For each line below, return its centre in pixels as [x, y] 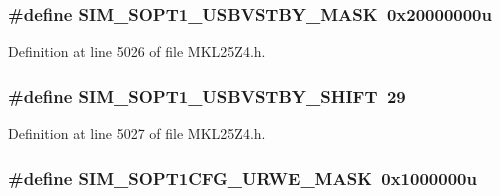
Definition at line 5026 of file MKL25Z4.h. [137, 51]
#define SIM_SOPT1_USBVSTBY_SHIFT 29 [207, 95]
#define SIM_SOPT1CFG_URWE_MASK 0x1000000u [242, 177]
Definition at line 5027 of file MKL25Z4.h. [137, 133]
